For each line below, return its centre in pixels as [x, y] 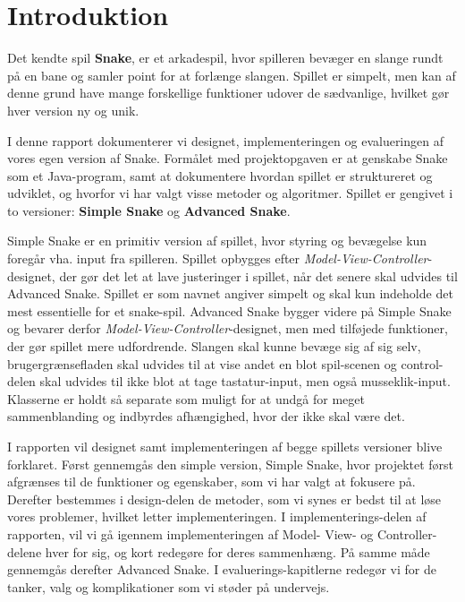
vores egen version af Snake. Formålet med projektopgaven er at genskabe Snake [228, 158]
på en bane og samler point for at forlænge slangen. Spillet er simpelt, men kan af [232, 75]
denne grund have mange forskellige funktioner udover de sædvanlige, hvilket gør [228, 93]
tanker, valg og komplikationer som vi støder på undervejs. [169, 586]
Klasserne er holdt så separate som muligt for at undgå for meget [186, 398]
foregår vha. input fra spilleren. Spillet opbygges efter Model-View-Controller [218, 258]
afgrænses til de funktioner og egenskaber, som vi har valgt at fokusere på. [211, 482]
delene [25, 551]
